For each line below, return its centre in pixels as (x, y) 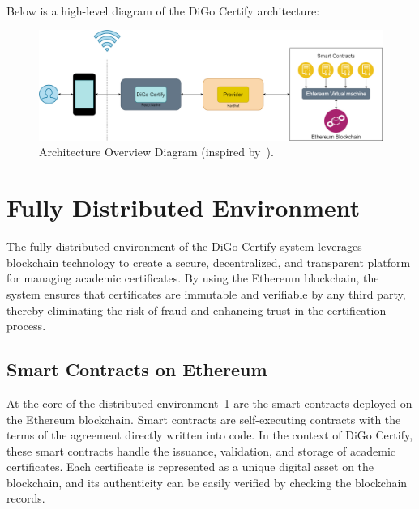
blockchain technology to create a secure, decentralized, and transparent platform (209, 262)
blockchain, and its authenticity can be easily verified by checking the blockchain (207, 482)
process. (26, 326)
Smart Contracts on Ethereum (137, 369)
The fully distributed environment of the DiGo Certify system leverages (184, 246)
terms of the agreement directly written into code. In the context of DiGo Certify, (210, 435)
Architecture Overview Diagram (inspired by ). (156, 152)
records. (26, 498)
